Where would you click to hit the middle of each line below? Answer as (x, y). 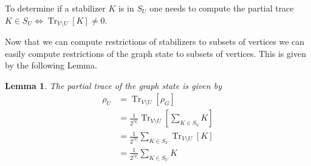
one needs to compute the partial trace (222, 8)
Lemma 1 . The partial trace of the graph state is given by (113, 85)
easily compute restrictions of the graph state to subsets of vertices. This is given (155, 53)
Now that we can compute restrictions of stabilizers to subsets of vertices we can (155, 41)
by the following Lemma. (51, 65)
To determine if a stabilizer (55, 8)
